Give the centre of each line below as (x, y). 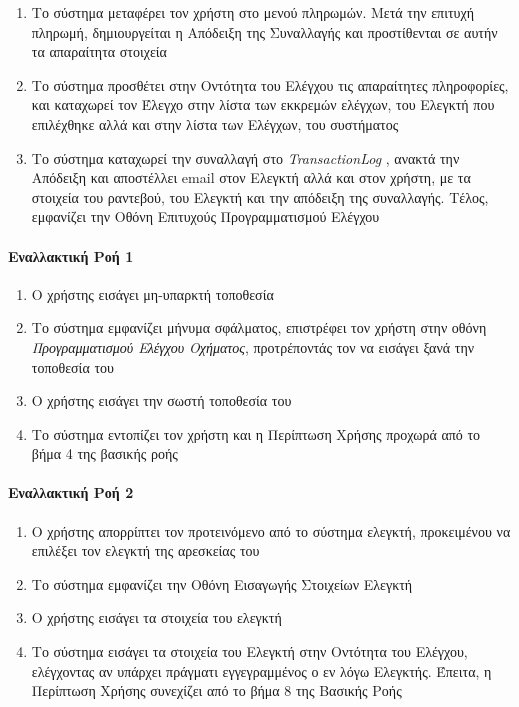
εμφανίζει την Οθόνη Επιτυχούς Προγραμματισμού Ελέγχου (205, 216)
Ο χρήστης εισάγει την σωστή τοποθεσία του (161, 400)
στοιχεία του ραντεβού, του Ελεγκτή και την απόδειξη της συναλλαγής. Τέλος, (260, 196)
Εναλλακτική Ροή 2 (71, 492)
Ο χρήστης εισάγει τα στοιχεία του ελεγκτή (156, 617)
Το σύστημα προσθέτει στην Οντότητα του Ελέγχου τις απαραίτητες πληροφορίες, (270, 84)
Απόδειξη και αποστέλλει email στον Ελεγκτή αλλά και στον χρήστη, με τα (251, 177)
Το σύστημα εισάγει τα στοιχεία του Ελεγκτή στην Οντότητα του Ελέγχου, (249, 651)
